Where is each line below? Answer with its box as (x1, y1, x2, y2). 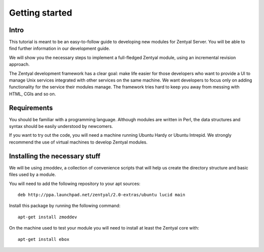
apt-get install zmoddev (18, 214, 77, 220)
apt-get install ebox (18, 236, 69, 242)
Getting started (9, 7, 72, 18)
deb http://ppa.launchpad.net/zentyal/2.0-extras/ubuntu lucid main (18, 192, 185, 197)
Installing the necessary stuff (9, 152, 101, 160)
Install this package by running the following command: (9, 203, 121, 209)
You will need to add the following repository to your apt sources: (9, 181, 141, 187)
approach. (9, 62, 30, 67)
